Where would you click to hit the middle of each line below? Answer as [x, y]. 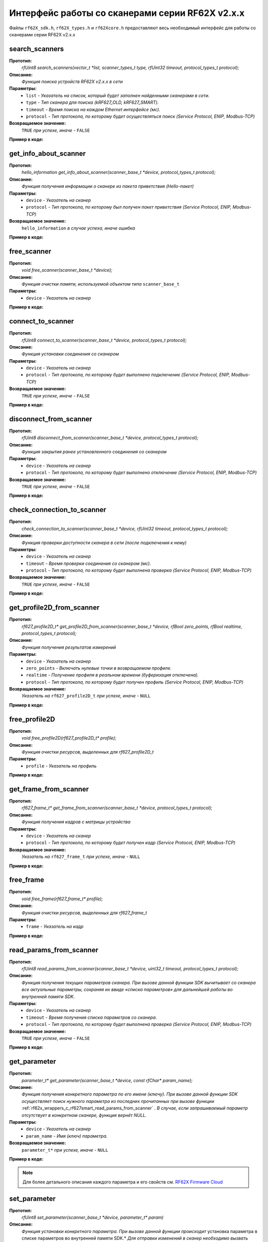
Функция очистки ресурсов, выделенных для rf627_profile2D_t [88, 752]
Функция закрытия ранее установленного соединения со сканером [94, 452]
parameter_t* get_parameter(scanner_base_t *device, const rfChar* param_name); [107, 1080]
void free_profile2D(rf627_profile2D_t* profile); [69, 738]
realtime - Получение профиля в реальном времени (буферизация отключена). [112, 675]
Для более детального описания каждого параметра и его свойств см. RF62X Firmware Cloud [123, 1182]
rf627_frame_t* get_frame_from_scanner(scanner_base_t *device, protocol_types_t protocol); [117, 808]
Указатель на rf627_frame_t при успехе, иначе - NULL [81, 856]
